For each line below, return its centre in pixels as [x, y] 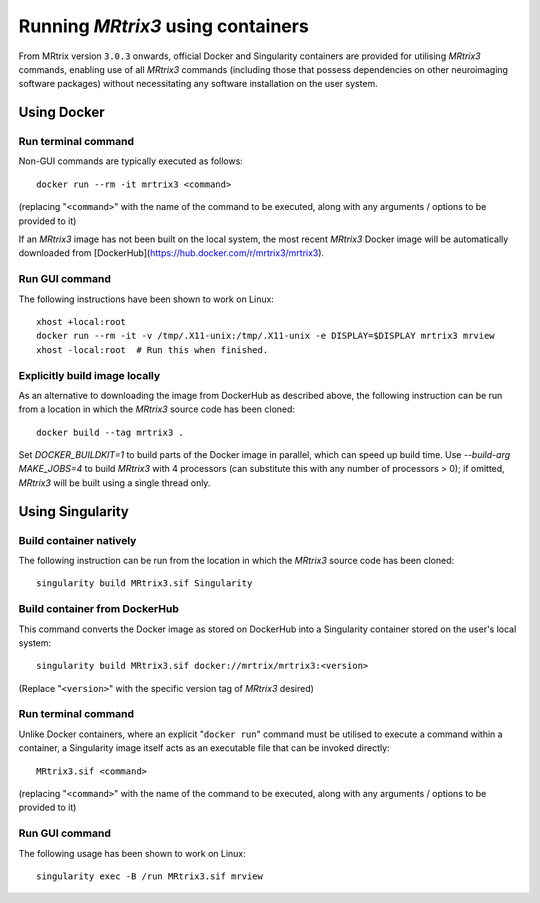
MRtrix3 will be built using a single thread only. [114, 482]
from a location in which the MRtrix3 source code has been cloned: [156, 409]
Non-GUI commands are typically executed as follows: [131, 161]
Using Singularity [74, 511]
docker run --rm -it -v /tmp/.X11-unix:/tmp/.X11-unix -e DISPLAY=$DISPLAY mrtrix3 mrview [265, 336]
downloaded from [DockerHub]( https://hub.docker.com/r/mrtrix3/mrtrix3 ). [171, 253]
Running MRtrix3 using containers [163, 26]
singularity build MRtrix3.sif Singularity [144, 583]
